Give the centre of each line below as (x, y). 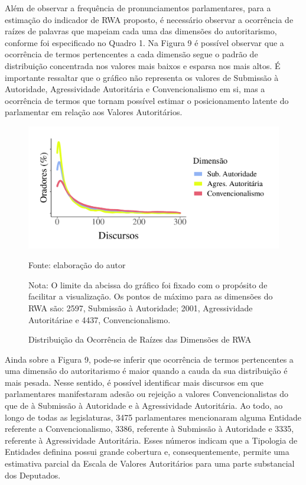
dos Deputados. (33, 475)
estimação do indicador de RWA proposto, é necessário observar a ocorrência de (149, 19)
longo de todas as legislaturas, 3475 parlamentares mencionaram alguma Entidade (153, 417)
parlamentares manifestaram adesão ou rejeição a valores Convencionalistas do (147, 394)
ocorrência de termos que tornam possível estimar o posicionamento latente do (147, 100)
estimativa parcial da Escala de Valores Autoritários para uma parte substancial (150, 463)
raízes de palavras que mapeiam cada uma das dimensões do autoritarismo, (141, 31)
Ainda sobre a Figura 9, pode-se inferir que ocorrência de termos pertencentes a (149, 359)
